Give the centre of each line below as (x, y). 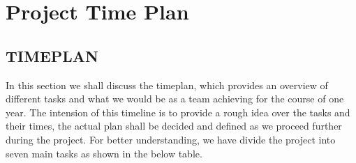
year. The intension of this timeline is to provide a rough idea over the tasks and (178, 112)
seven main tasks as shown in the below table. (104, 153)
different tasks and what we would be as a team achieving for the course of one (175, 99)
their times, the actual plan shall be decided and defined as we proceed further (174, 126)
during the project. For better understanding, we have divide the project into (171, 139)
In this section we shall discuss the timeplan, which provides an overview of (167, 85)
